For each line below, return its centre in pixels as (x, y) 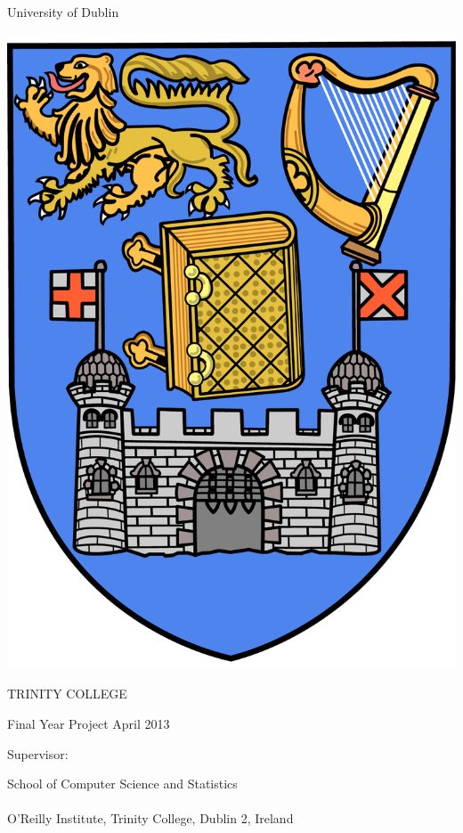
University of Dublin (63, 12)
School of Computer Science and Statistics (122, 784)
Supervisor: (38, 753)
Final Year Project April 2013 (89, 723)
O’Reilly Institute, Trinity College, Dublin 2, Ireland (150, 818)
